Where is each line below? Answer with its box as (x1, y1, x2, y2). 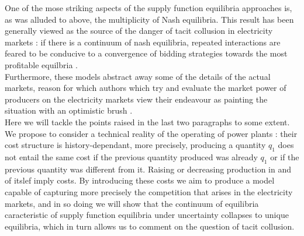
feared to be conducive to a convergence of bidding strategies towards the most (5, 47, 288, 59)
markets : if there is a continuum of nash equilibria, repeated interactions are (5, 36, 281, 48)
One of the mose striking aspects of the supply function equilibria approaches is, (5, 2, 292, 13)
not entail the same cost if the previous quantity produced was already (5, 150, 258, 163)
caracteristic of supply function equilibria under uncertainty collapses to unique (5, 209, 289, 221)
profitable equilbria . (5, 58, 78, 71)
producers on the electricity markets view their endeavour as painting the (5, 93, 268, 105)
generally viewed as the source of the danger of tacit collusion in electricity (5, 24, 273, 37)
